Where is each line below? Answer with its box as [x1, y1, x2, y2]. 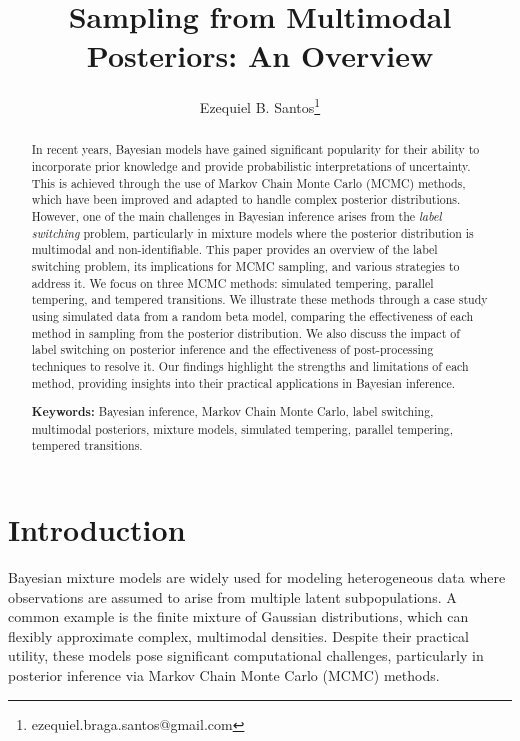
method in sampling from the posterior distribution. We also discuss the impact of [31, 324, 460, 341]
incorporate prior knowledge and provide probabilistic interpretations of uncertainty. [31, 158, 471, 175]
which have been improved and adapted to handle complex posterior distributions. [31, 191, 461, 208]
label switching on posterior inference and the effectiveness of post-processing [31, 341, 434, 358]
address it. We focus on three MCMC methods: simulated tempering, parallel [31, 274, 434, 291]
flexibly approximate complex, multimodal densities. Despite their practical [8, 625, 470, 646]
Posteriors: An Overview [86, 35, 434, 76]
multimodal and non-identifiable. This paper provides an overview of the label [31, 241, 438, 258]
